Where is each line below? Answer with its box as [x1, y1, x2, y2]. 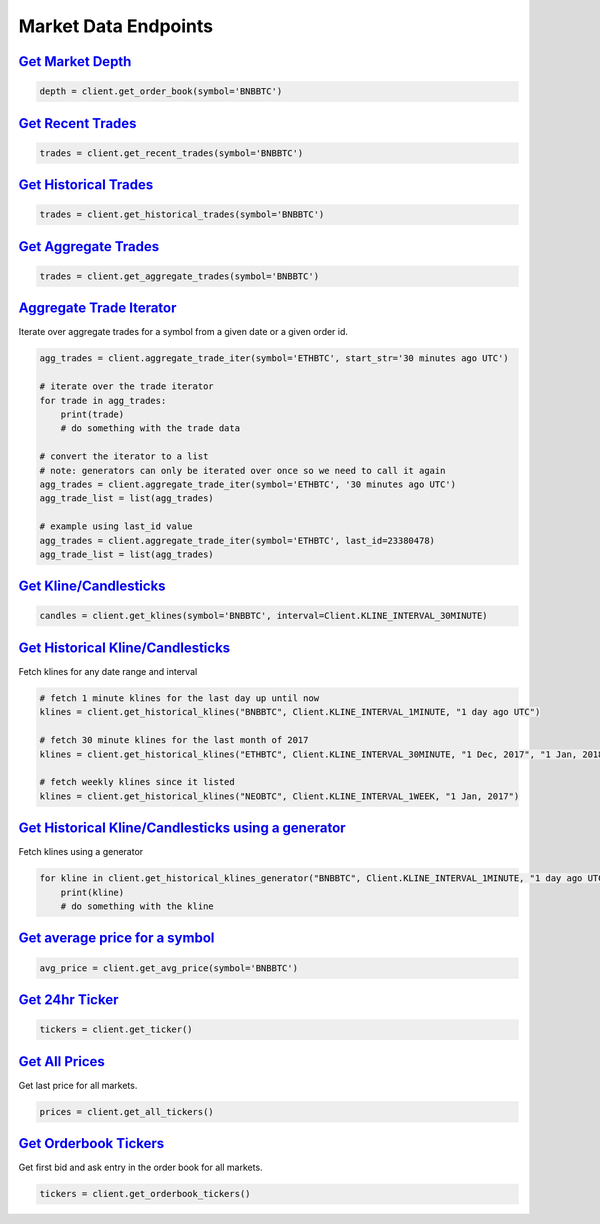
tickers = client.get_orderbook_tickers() [39, 1188, 251, 1200]
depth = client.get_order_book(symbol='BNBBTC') [39, 86, 283, 97]
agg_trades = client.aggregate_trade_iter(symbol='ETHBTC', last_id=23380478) [39, 535, 435, 546]
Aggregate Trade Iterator [18, 300, 177, 317]
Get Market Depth [18, 53, 132, 70]
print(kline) [60, 886, 125, 898]
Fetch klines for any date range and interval [18, 665, 198, 677]
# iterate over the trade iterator [39, 381, 214, 392]
